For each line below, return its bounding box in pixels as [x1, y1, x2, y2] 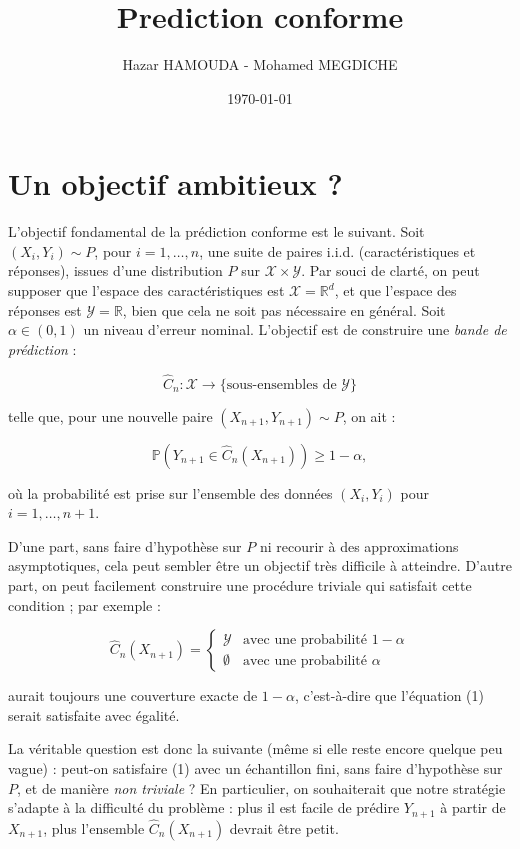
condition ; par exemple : [8, 594, 161, 615]
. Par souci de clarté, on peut [301, 260, 480, 281]
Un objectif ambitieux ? [8, 163, 343, 204]
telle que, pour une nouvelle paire [8, 405, 213, 426]
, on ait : [342, 405, 396, 426]
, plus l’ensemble [43, 817, 145, 838]
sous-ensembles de [226, 377, 337, 392]
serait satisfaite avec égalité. [8, 704, 180, 725]
